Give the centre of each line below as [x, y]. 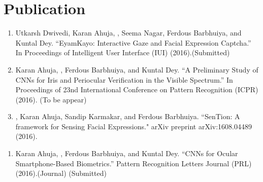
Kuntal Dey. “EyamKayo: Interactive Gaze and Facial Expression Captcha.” [133, 42]
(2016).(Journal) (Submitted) [61, 173]
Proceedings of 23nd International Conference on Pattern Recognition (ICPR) [137, 89]
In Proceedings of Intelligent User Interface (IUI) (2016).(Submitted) [123, 52]
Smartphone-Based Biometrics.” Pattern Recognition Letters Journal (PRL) [134, 163]
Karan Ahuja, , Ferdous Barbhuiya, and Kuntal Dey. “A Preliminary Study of [137, 69]
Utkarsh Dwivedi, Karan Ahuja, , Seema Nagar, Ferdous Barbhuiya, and [128, 33]
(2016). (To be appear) [51, 99]
